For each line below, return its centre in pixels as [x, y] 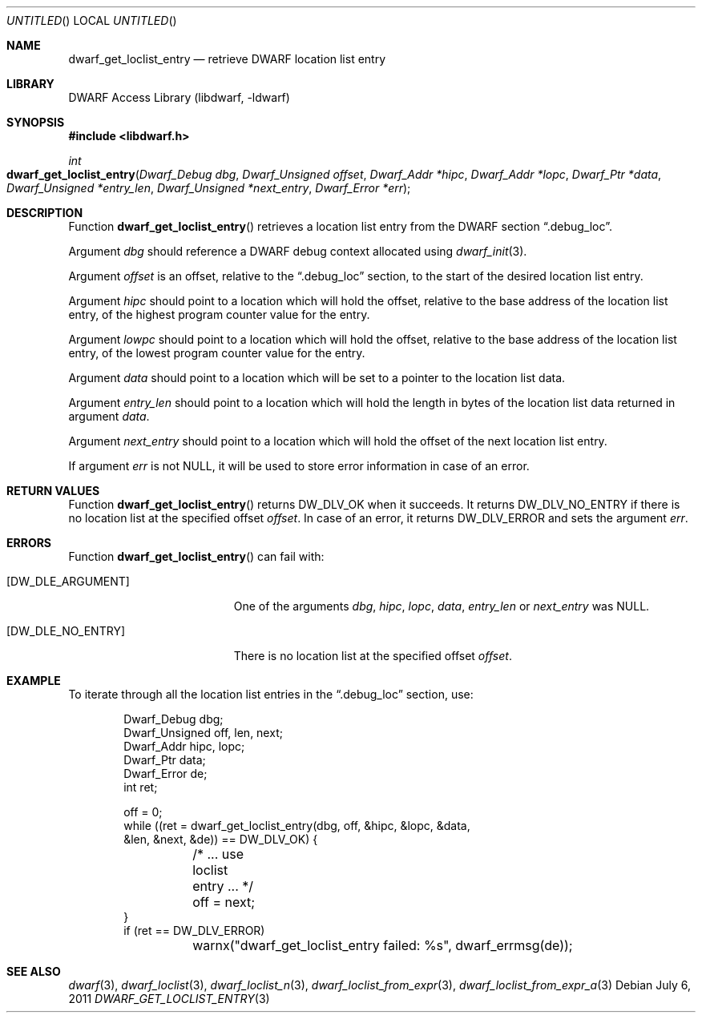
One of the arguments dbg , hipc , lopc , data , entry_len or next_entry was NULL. [442, 606]
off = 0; [143, 812]
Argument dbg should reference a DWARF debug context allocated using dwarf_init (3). [298, 251]
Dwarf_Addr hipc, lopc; [184, 746]
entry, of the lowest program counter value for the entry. [217, 353]
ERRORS [29, 543]
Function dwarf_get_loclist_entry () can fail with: [196, 556]
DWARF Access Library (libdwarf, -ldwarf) [179, 97]
